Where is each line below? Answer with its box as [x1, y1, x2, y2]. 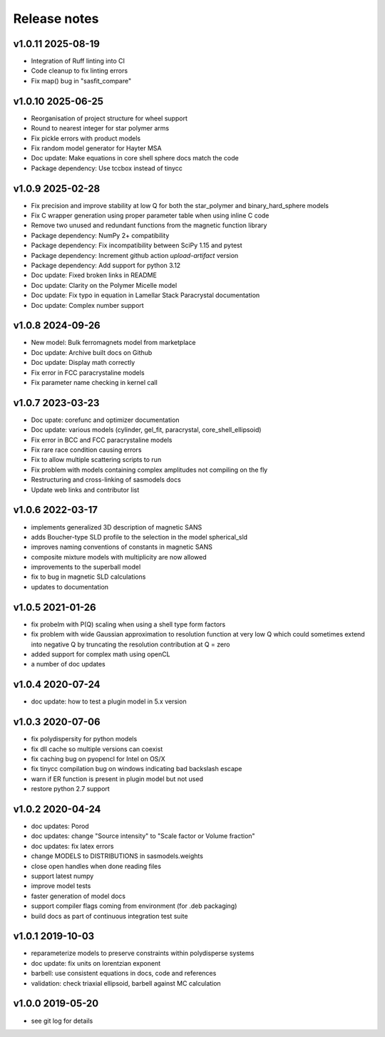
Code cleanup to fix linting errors [31, 66, 128, 75]
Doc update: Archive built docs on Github [31, 348, 153, 356]
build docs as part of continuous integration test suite [31, 912, 188, 920]
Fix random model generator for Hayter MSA [31, 143, 162, 153]
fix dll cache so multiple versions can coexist [31, 745, 163, 753]
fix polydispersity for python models [31, 735, 138, 743]
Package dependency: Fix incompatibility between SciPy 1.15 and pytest [31, 241, 242, 249]
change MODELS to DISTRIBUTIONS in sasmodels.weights [31, 852, 203, 860]
